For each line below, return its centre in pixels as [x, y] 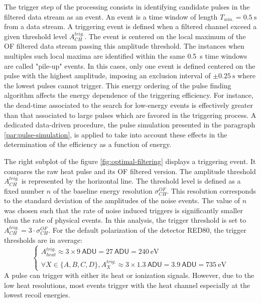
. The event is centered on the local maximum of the [165, 36]
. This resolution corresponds [211, 190]
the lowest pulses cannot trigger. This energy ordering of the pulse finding [118, 85]
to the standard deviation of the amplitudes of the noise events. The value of [122, 200]
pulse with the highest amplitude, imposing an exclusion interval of [107, 75]
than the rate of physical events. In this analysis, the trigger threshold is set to [125, 220]
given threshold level [36, 36]
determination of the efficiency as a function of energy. [88, 144]
